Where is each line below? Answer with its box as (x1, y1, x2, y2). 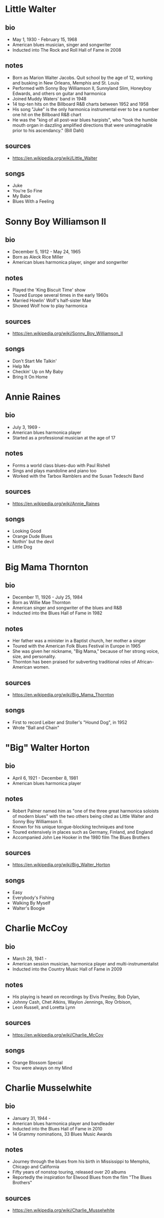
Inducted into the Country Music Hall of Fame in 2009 (12, 966, 122, 972)
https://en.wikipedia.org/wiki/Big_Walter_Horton (12, 862, 110, 868)
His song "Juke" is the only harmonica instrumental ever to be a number (12, 106, 159, 112)
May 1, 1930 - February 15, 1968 (12, 36, 78, 42)
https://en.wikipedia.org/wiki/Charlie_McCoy (12, 1032, 104, 1038)
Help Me (12, 363, 30, 369)
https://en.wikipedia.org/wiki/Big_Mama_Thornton (12, 692, 114, 697)
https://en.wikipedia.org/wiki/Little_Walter (12, 155, 98, 161)
